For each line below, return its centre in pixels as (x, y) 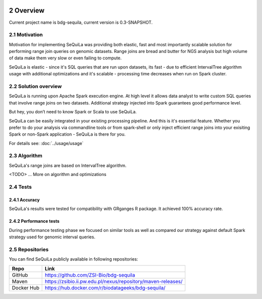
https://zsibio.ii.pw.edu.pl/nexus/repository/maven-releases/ (114, 281)
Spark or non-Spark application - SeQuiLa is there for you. (67, 134)
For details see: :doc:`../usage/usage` (46, 143)
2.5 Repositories (29, 249)
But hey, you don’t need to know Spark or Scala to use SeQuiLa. (73, 112)
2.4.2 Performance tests (34, 221)
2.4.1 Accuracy (24, 200)
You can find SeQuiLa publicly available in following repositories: (74, 259)
